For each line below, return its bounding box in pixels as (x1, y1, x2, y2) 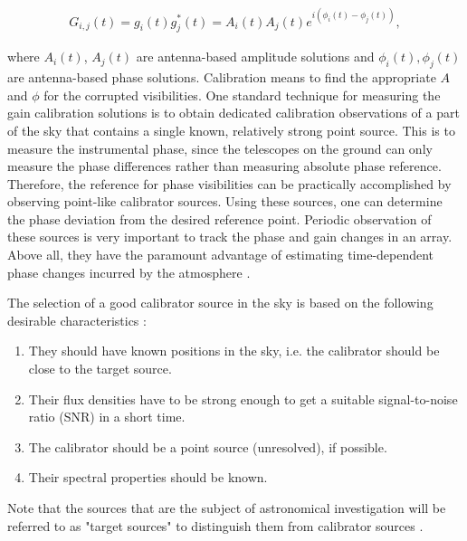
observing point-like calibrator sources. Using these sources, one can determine (7, 192, 443, 211)
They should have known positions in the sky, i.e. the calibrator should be (28, 341, 440, 360)
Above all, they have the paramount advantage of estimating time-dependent (7, 245, 434, 264)
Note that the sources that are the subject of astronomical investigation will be (7, 498, 446, 517)
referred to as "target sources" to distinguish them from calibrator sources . (7, 516, 424, 535)
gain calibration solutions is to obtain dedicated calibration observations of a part (7, 103, 460, 122)
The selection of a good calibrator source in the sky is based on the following (7, 293, 434, 312)
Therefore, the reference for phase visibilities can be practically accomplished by (7, 174, 452, 193)
